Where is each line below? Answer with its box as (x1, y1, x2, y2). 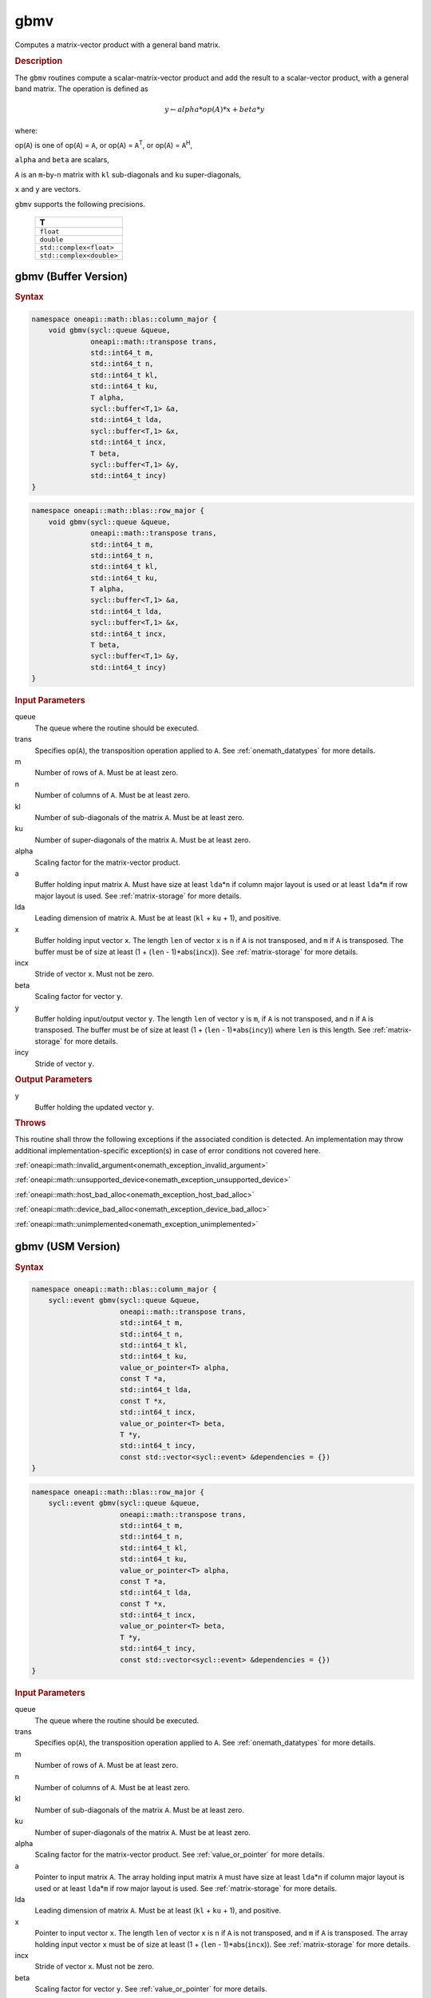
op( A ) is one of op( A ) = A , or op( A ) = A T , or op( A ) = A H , (14, 139, 193, 149)
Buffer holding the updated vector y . (34, 1102, 155, 1112)
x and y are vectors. (14, 185, 81, 194)
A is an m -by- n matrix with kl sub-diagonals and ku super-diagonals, (14, 169, 242, 179)
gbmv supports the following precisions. (14, 199, 145, 209)
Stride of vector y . (34, 1059, 95, 1069)
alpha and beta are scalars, (14, 155, 109, 165)
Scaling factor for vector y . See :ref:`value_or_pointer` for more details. (34, 1984, 267, 1994)
